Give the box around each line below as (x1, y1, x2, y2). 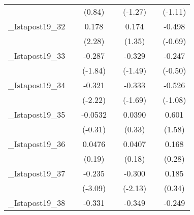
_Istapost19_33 (8, 50, 66, 61)
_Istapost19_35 (8, 109, 66, 120)
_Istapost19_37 (8, 167, 66, 179)
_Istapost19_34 (8, 79, 66, 91)
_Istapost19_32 (8, 20, 66, 32)
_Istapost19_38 (8, 197, 66, 208)
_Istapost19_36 (8, 138, 66, 150)
